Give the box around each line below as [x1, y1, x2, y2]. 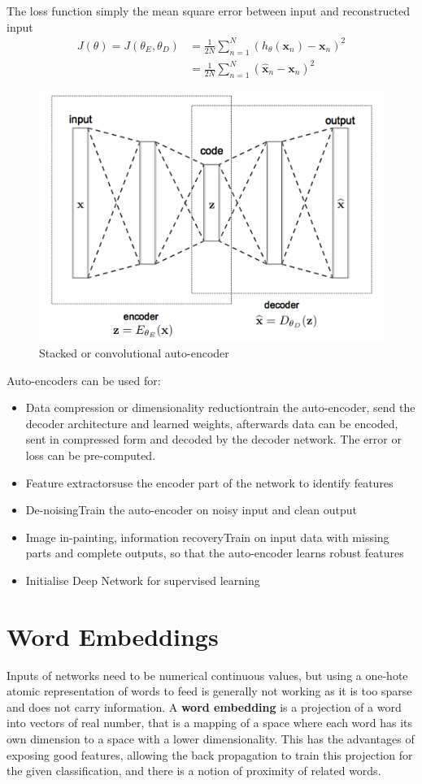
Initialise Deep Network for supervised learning [25, 571, 260, 588]
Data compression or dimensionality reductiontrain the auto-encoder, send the [25, 399, 415, 416]
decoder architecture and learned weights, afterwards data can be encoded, [25, 414, 398, 431]
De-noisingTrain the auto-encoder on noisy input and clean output [25, 501, 358, 518]
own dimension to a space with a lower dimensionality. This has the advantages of [7, 730, 415, 747]
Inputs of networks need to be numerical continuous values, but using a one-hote [7, 666, 408, 683]
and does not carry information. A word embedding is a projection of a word [7, 698, 402, 715]
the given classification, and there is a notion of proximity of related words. [7, 762, 381, 779]
